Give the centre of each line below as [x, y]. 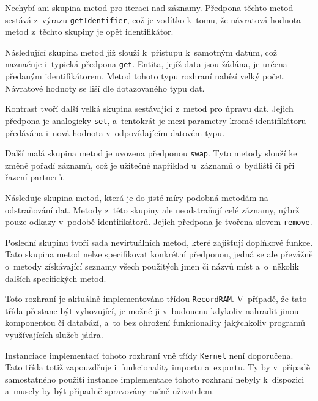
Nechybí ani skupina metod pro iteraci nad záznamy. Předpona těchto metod [149, 7]
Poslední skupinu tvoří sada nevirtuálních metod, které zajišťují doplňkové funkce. [159, 242]
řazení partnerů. [35, 177]
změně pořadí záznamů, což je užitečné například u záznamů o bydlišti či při [150, 165]
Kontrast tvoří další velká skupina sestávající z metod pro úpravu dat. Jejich [149, 109]
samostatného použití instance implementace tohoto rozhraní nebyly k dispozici [155, 379]
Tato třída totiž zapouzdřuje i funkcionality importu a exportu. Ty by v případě [157, 367]
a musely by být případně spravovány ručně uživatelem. [110, 391]
